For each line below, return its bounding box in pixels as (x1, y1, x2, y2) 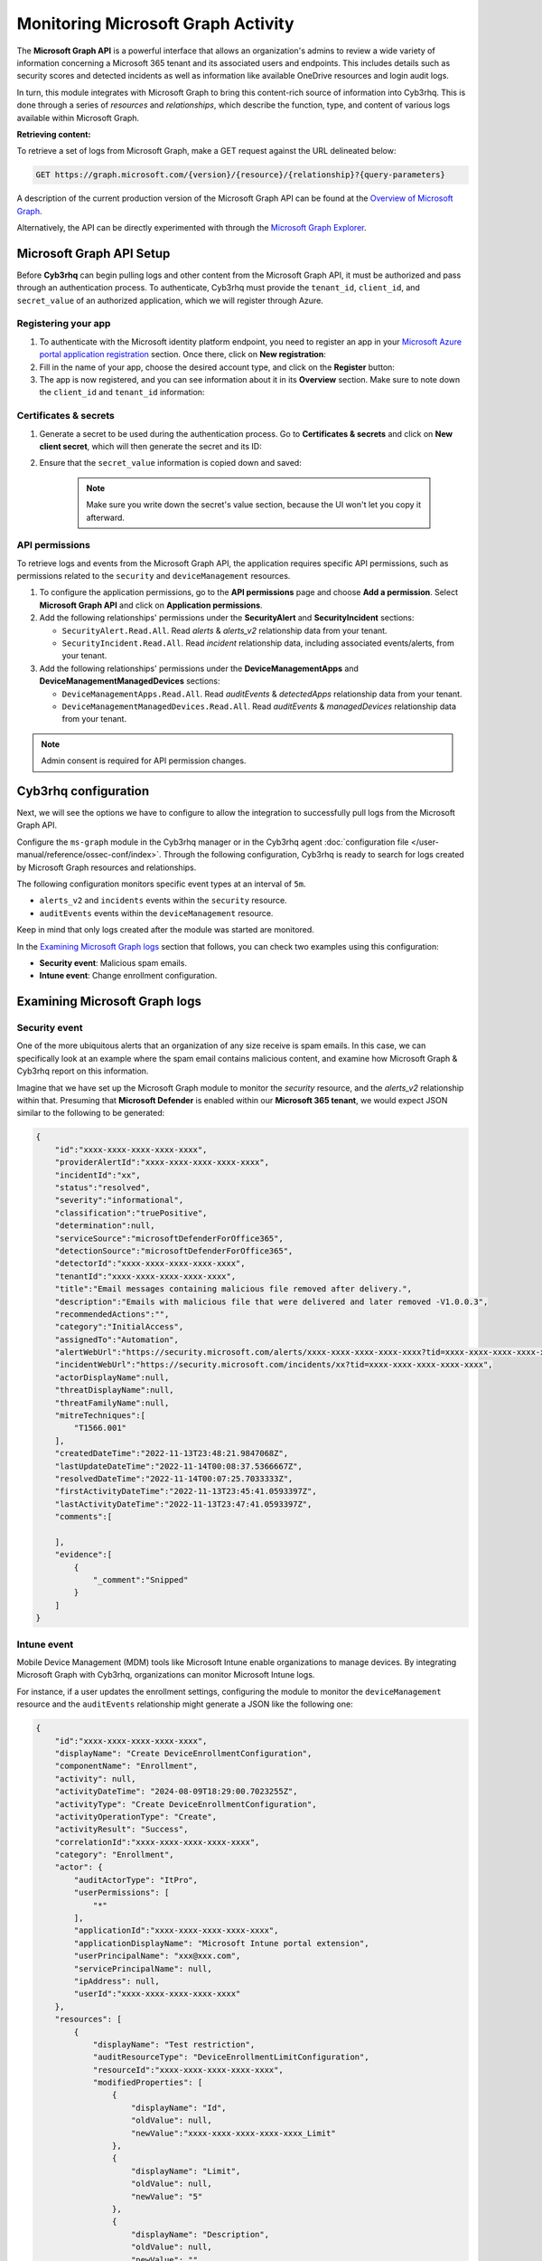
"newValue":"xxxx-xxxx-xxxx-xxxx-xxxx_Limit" (131, 2128, 336, 2138)
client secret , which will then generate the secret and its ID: (39, 440, 262, 451)
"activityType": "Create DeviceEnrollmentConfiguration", (54, 1799, 317, 1809)
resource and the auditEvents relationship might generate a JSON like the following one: (16, 1698, 353, 1709)
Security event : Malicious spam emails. (39, 957, 187, 968)
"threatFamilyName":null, (54, 1397, 170, 1408)
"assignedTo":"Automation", (54, 1334, 180, 1345)
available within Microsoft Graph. (16, 112, 140, 123)
